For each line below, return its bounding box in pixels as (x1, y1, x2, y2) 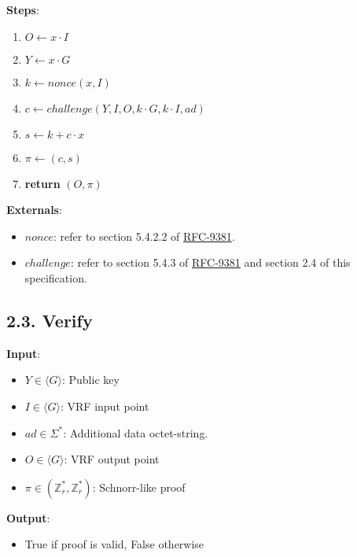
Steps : (6, 2, 39, 17)
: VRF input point (60, 397, 149, 414)
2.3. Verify (6, 308, 93, 332)
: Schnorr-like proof (92, 478, 186, 495)
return (24, 175, 61, 191)
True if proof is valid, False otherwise (24, 536, 204, 552)
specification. (24, 269, 87, 286)
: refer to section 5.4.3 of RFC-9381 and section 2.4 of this (70, 254, 351, 271)
